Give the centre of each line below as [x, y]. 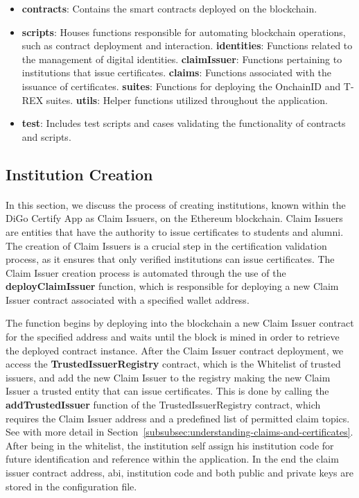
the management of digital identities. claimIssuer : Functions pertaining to [182, 59]
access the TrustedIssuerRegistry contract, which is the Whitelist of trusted [173, 364]
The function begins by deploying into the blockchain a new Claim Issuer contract [180, 323]
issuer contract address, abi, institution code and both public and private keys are [179, 472]
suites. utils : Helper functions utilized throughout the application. [187, 100]
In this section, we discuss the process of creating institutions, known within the [176, 204]
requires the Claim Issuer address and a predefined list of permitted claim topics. [178, 418]
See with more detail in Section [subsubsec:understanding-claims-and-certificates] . [179, 432]
